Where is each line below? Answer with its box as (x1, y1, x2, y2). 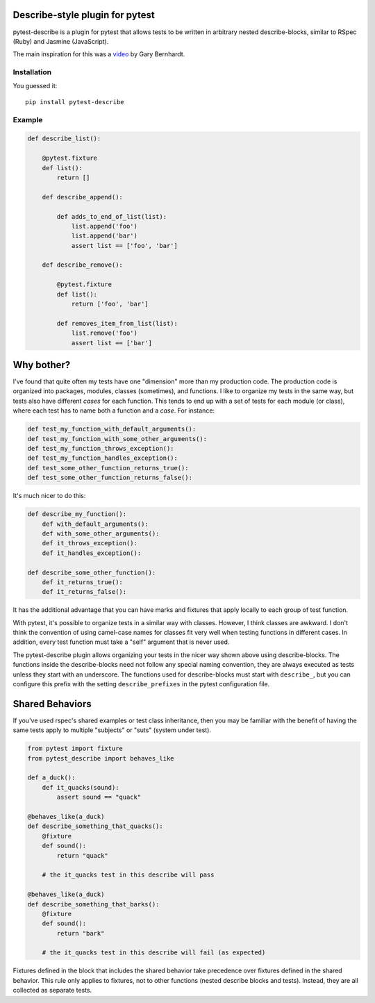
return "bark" (56, 929, 105, 937)
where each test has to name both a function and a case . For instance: (12, 406, 215, 415)
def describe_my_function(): (27, 511, 127, 518)
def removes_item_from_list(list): (56, 320, 178, 327)
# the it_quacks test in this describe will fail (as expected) (42, 949, 266, 956)
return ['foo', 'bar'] (71, 300, 149, 308)
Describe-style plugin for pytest (12, 9, 156, 21)
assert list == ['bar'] (71, 339, 153, 347)
